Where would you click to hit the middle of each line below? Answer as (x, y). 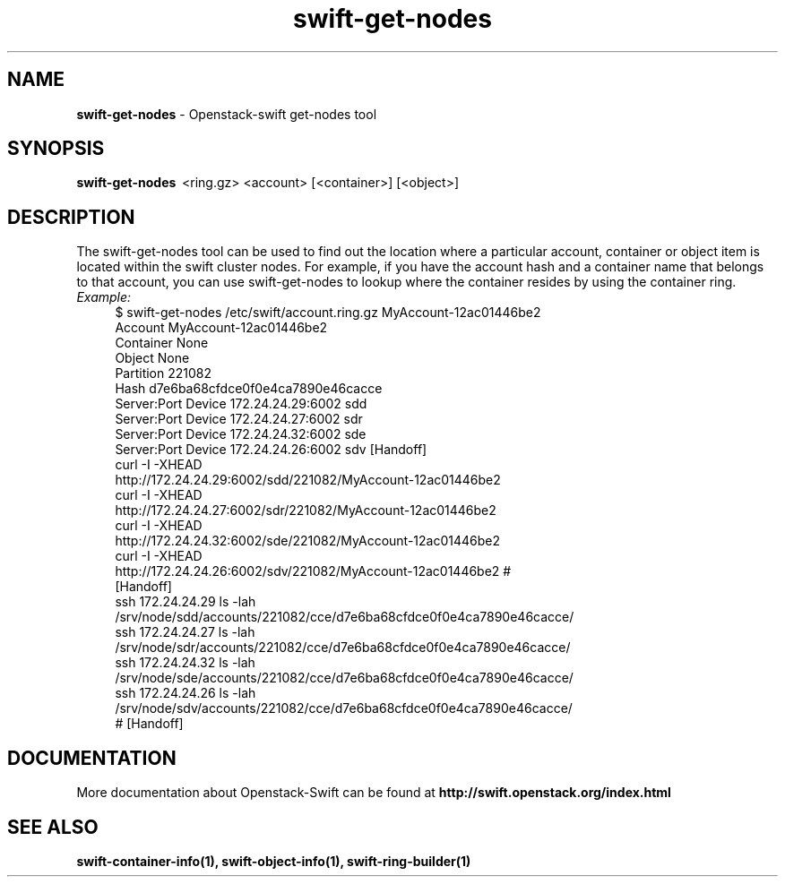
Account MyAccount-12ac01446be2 (221, 328)
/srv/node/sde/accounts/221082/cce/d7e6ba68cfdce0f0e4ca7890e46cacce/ (344, 678)
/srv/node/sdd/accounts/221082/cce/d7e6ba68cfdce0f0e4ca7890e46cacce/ (345, 617)
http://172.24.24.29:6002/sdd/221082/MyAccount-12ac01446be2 (308, 480)
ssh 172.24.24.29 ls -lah (185, 602)
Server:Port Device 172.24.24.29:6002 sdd (241, 404)
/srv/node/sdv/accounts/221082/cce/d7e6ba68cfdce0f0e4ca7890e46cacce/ (344, 708)
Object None (152, 358)
